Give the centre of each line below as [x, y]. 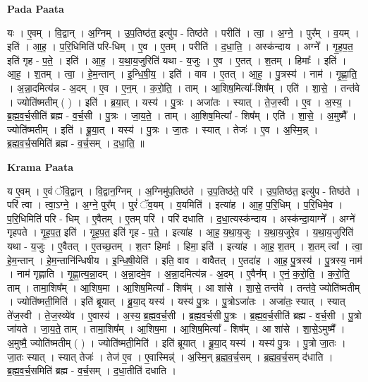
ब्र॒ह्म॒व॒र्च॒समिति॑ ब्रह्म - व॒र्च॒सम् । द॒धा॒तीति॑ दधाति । [92, 370]
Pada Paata [36, 8]
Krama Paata [40, 166]
